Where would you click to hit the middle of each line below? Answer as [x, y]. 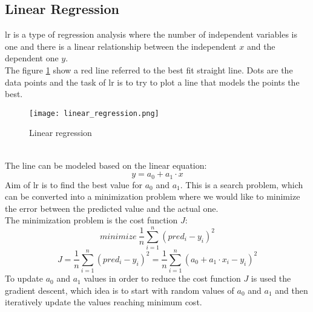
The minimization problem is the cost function [91, 220]
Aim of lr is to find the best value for [74, 184]
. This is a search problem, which [242, 184]
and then [292, 290]
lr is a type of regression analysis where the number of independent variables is [151, 34]
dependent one [32, 58]
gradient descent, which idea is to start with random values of [120, 290]
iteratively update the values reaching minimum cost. [104, 302]
